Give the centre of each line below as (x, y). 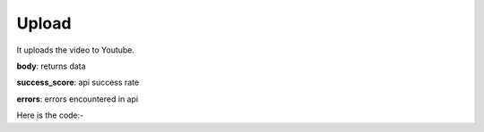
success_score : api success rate (78, 82)
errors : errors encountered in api (78, 99)
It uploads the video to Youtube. (75, 50)
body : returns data (51, 66)
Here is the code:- (50, 115)
